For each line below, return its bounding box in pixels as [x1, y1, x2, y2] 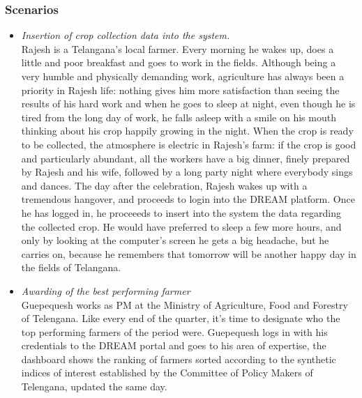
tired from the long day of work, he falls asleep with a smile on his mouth [21, 109, 336, 124]
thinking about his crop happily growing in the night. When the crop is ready [21, 123, 354, 138]
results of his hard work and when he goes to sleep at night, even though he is [21, 96, 356, 111]
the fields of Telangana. [21, 260, 121, 275]
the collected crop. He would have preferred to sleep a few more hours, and [21, 219, 342, 234]
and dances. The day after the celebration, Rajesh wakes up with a [21, 178, 308, 192]
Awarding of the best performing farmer [21, 283, 190, 298]
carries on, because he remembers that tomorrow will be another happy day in [21, 246, 356, 261]
